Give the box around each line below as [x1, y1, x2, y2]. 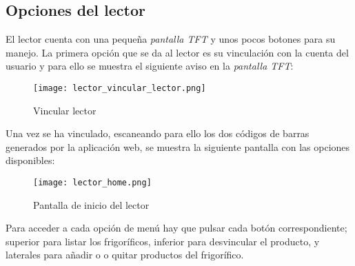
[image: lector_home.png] [33, 178, 152, 188]
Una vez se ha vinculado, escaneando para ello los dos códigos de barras [6, 126, 310, 141]
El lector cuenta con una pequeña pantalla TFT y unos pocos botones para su [6, 32, 336, 46]
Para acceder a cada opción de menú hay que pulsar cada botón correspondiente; [6, 221, 347, 235]
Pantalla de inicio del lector [33, 197, 150, 212]
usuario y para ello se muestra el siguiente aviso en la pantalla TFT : [6, 59, 294, 73]
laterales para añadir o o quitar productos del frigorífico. [6, 247, 244, 262]
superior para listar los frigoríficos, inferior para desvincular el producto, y [6, 234, 320, 248]
